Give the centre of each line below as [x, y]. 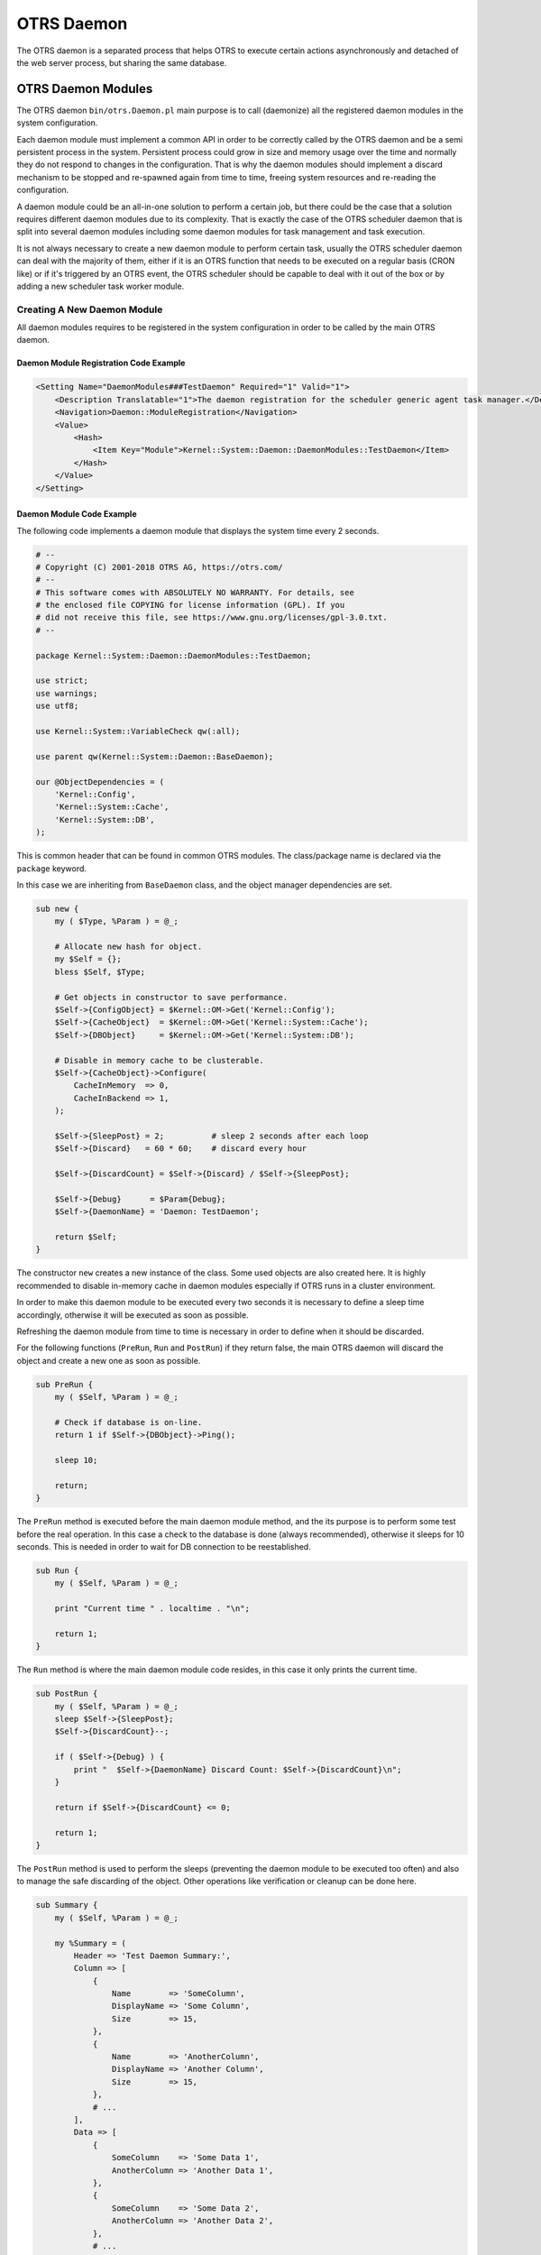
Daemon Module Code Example [77, 514]
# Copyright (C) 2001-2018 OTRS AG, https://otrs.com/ [159, 567]
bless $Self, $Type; [100, 971]
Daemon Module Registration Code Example [101, 363]
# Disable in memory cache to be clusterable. [160, 1060]
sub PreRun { [64, 1384]
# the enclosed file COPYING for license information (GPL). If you [190, 605]
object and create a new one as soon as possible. [109, 1360]
